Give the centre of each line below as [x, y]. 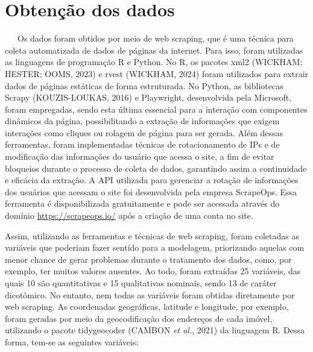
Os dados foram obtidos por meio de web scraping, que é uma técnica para [155, 38]
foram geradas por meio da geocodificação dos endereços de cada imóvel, [139, 318]
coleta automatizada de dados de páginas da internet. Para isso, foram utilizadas [154, 50]
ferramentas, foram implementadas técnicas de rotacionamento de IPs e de [142, 144]
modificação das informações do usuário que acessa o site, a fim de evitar [140, 156]
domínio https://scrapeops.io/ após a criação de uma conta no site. [129, 215]
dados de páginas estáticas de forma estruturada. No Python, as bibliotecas [144, 85]
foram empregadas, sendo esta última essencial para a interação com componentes [156, 109]
